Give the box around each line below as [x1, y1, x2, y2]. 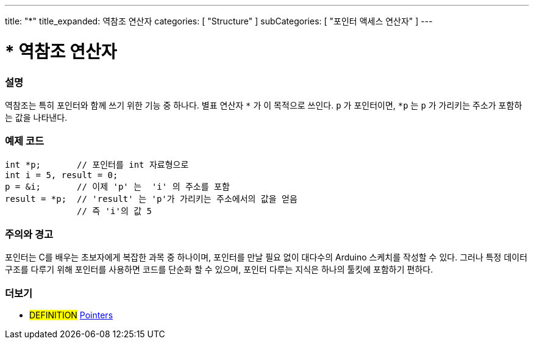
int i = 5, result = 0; [5, 170, 118, 180]
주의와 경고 [5, 228, 54, 240]
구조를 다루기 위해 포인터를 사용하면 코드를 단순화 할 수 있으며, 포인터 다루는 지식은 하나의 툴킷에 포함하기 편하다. [5, 264, 433, 275]
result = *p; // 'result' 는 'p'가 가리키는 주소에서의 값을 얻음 [5, 193, 297, 204]
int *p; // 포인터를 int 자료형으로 [5, 159, 189, 170]
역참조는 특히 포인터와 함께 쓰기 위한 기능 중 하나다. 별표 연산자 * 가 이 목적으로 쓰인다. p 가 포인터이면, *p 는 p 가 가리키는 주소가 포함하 [5, 99, 522, 110]
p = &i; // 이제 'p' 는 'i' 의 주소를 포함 [5, 181, 230, 192]
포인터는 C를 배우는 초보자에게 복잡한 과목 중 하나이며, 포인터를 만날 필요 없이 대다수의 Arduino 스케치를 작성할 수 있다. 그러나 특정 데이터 [5, 252, 528, 263]
